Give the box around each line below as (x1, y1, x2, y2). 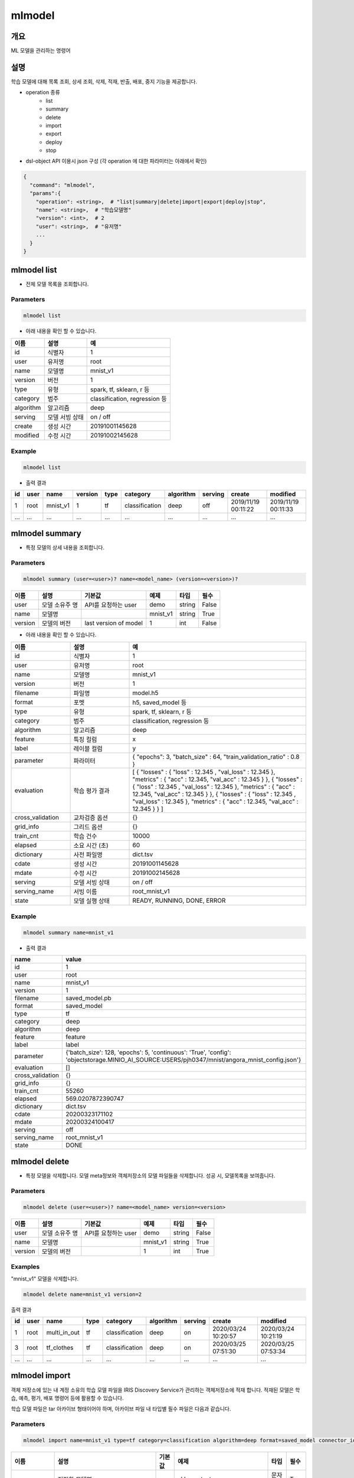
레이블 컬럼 (73, 745, 103, 753)
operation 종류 (25, 89, 60, 96)
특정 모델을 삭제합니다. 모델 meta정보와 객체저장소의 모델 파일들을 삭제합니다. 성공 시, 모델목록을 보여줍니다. (25, 1172, 276, 1179)
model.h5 (132, 689, 159, 697)
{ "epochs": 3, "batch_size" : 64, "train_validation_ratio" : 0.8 (132, 753, 300, 761)
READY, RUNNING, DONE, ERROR (132, 896, 226, 905)
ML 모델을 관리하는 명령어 (11, 47, 71, 54)
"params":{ (29, 190, 61, 197)
